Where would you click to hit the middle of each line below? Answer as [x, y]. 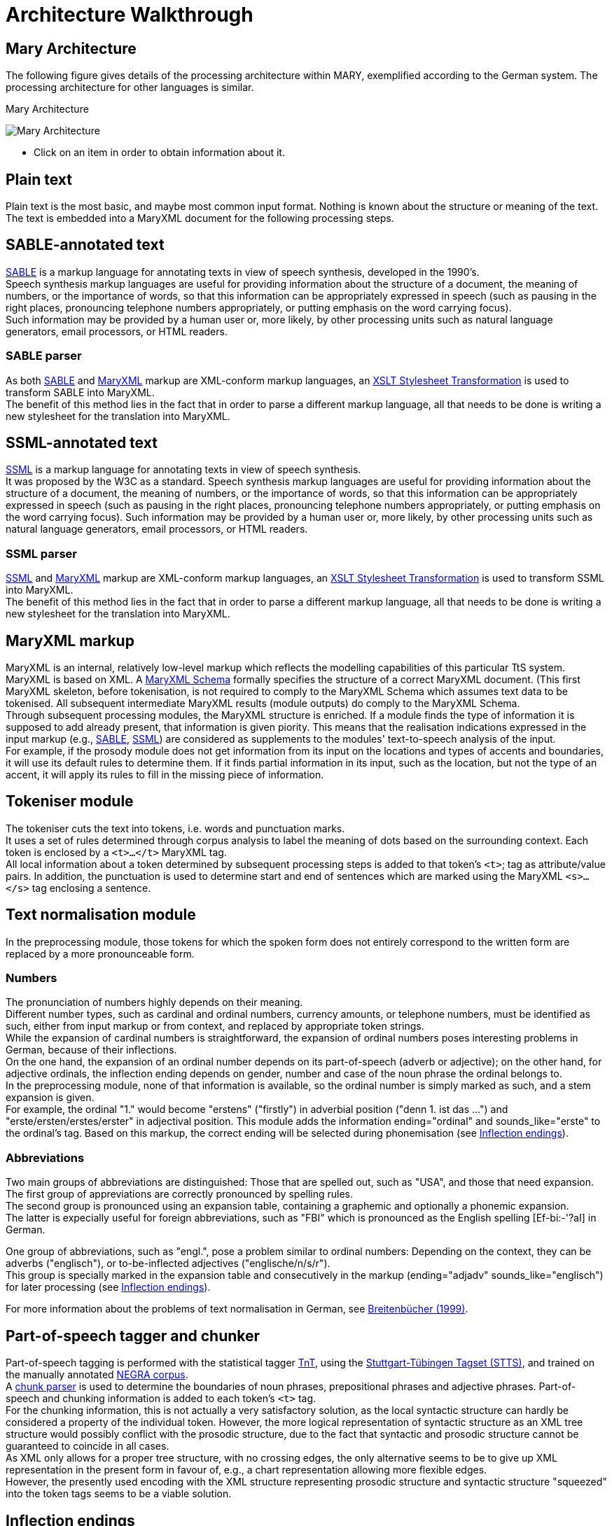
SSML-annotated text [82, 443]
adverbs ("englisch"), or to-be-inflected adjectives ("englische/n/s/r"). [168, 1263]
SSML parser [41, 553]
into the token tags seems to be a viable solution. [119, 1494]
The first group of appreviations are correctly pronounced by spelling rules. [180, 1194]
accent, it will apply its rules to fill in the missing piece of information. [165, 775]
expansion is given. [50, 1098]
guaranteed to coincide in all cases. [88, 1446]
